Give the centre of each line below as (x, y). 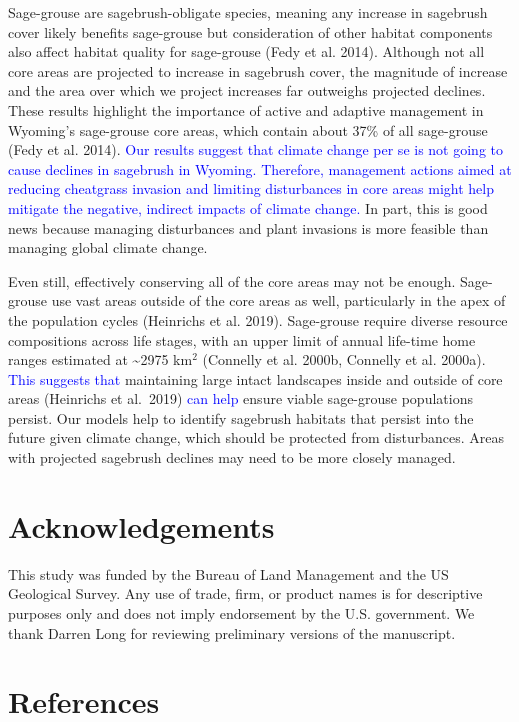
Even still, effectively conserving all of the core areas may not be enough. (232, 280)
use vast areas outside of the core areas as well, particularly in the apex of (278, 300)
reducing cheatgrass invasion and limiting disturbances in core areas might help (251, 188)
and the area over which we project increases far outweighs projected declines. (247, 90)
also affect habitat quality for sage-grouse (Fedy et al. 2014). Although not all (246, 51)
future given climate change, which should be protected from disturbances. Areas (256, 437)
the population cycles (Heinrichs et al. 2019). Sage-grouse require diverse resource (258, 319)
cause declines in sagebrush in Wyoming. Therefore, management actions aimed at (260, 168)
